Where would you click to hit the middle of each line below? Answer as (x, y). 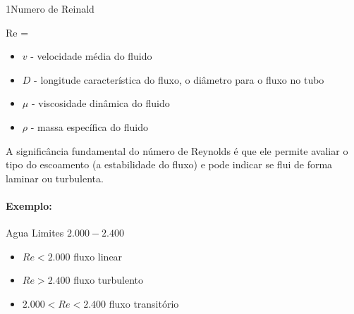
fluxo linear (98, 256)
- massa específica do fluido (89, 126)
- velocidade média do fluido (91, 56)
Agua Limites (35, 233)
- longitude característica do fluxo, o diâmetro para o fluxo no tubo (179, 79)
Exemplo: (29, 205)
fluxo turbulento (109, 280)
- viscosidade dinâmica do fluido (100, 103)
